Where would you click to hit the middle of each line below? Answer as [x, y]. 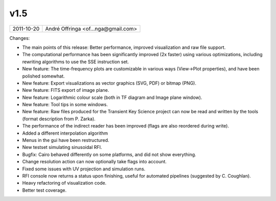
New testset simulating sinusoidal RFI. [62, 147]
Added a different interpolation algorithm [65, 133]
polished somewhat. [43, 76]
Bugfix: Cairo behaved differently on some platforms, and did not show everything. [109, 154]
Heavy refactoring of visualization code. [64, 183]
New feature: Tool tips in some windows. [65, 105]
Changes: [20, 38]
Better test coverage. [44, 190]
